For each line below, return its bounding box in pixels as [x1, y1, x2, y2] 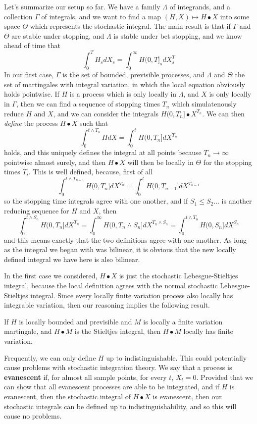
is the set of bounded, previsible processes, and [62, 69, 205, 80]
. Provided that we [196, 371, 253, 382]
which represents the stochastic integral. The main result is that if [30, 21, 231, 31]
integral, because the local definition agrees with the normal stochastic [4, 280, 218, 291]
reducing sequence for [4, 205, 69, 215]
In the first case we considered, [4, 270, 98, 281]
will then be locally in [127, 157, 194, 167]
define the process [4, 118, 58, 128]
